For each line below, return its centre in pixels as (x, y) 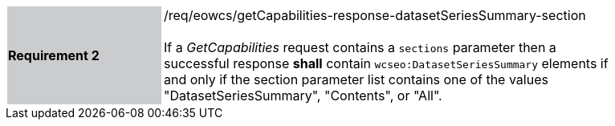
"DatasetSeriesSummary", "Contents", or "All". (303, 96)
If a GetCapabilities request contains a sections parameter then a (360, 47)
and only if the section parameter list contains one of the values (356, 79)
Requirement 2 (54, 55)
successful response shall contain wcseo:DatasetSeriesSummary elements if (386, 63)
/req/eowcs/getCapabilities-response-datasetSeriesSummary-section (375, 15)
